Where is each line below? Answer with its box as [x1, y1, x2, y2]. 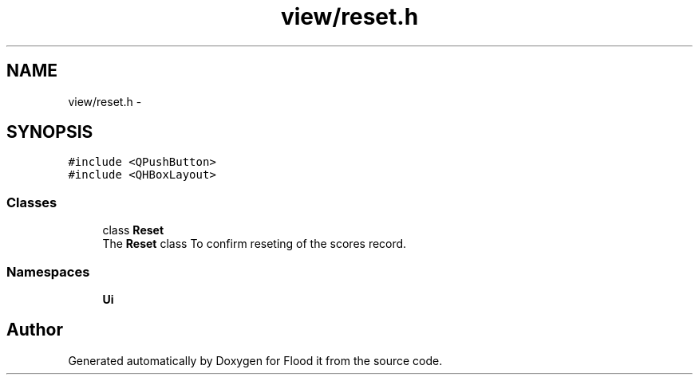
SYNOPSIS [6, 122, 93, 143]
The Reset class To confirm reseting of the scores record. [102, 237, 407, 251]
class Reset [102, 223, 164, 238]
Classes [6, 194, 57, 210]
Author [6, 320, 63, 340]
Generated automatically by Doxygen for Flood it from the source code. [68, 353, 443, 367]
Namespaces [6, 263, 90, 280]
